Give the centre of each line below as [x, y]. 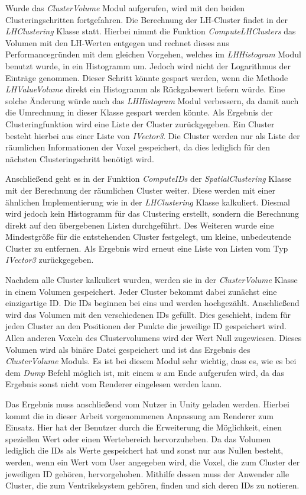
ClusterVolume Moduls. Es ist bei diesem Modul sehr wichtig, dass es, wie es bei [151, 361]
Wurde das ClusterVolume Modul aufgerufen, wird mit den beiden [125, 8]
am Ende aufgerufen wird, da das [224, 372]
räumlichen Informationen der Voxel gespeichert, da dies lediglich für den [138, 147]
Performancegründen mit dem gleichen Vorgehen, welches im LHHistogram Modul [153, 54]
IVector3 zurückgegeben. [50, 260]
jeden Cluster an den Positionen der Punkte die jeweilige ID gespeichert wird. [146, 326]
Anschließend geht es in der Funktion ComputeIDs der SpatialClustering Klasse [149, 179]
